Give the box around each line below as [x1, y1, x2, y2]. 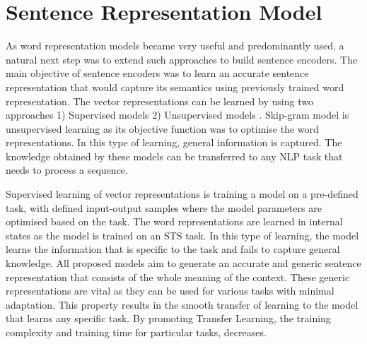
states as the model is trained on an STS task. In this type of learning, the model [6, 227, 359, 242]
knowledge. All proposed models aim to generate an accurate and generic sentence [6, 256, 361, 271]
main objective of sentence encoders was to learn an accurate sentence [6, 66, 309, 81]
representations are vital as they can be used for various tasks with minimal [6, 283, 334, 298]
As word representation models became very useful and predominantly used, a [6, 38, 344, 53]
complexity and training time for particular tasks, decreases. [6, 325, 267, 339]
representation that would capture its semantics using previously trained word [6, 79, 344, 94]
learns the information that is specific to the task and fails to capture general [6, 242, 340, 256]
